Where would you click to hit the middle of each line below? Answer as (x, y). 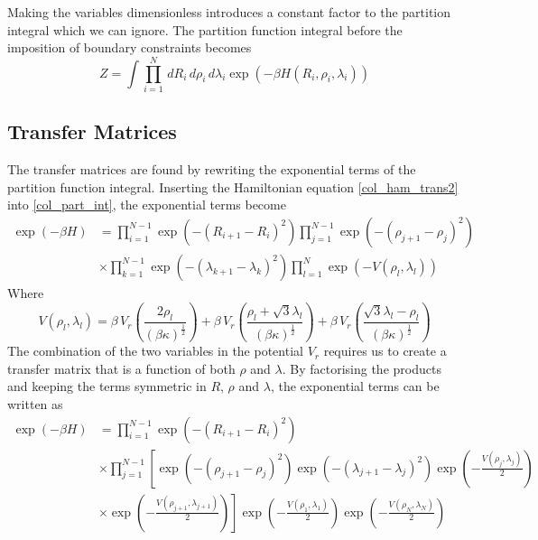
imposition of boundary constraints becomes (130, 47)
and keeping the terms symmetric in (107, 386)
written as (35, 403)
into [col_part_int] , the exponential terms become (147, 205)
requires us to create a (385, 351)
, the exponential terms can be (355, 386)
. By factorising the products (362, 368)
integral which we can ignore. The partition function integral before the (205, 29)
